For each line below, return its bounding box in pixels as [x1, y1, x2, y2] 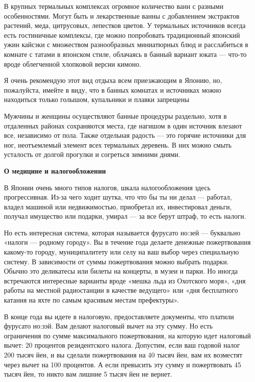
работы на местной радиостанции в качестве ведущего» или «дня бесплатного [4, 285, 238, 295]
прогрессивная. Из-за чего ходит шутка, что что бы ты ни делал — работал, [4, 192, 232, 202]
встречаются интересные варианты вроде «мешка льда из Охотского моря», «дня [4, 275, 246, 285]
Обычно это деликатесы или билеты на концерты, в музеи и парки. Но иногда [4, 266, 238, 276]
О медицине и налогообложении [4, 165, 106, 176]
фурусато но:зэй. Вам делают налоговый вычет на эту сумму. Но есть [4, 321, 213, 331]
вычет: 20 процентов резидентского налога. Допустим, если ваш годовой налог [4, 340, 240, 350]
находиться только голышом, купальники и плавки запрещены [4, 94, 189, 104]
